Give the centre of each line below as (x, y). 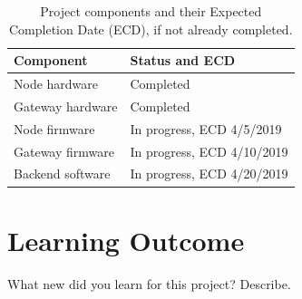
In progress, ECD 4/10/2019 (209, 151)
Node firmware (54, 128)
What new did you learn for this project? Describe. (149, 283)
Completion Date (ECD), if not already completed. (151, 29)
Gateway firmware (64, 151)
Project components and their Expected (151, 11)
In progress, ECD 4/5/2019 (206, 128)
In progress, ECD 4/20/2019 (209, 174)
